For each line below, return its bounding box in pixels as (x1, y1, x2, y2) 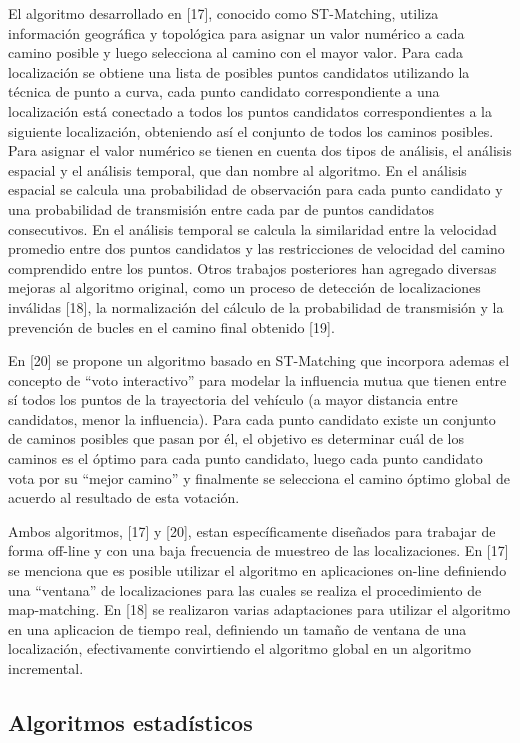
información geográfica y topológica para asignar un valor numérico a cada (8, 22, 465, 43)
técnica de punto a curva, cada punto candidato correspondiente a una (8, 81, 440, 102)
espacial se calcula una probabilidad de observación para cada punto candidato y (8, 179, 503, 200)
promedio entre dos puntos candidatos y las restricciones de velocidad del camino (8, 238, 505, 259)
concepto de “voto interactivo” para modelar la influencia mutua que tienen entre (8, 369, 507, 390)
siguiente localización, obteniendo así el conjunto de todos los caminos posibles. (8, 120, 494, 141)
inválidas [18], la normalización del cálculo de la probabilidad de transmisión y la (8, 296, 504, 317)
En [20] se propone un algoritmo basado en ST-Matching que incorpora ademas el (8, 350, 510, 371)
